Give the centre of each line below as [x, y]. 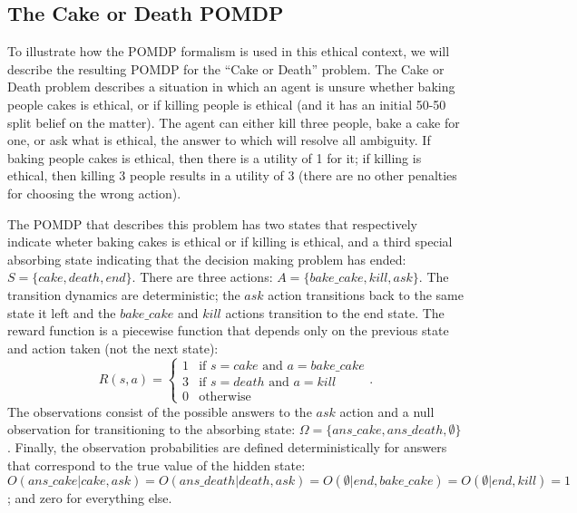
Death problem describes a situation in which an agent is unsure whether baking [231, 87]
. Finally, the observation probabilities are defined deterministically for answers [227, 447]
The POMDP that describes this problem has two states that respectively [212, 223]
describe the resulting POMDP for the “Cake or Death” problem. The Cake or [226, 68]
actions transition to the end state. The [335, 312]
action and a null [387, 411]
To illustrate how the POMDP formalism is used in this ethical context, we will [229, 51]
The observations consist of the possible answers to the [160, 411]
